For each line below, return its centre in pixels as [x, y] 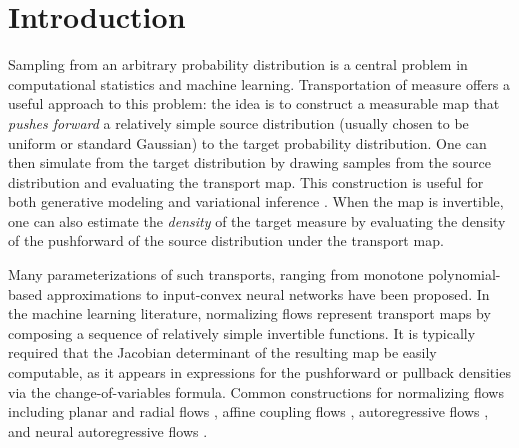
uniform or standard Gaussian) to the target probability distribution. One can [247, 142]
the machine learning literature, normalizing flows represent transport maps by [249, 313]
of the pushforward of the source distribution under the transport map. [226, 240]
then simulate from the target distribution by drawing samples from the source [249, 162]
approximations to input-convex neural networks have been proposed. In [268, 293]
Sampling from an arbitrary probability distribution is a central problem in [238, 64]
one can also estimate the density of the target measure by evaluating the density [257, 220]
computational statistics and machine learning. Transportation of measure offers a [259, 83]
